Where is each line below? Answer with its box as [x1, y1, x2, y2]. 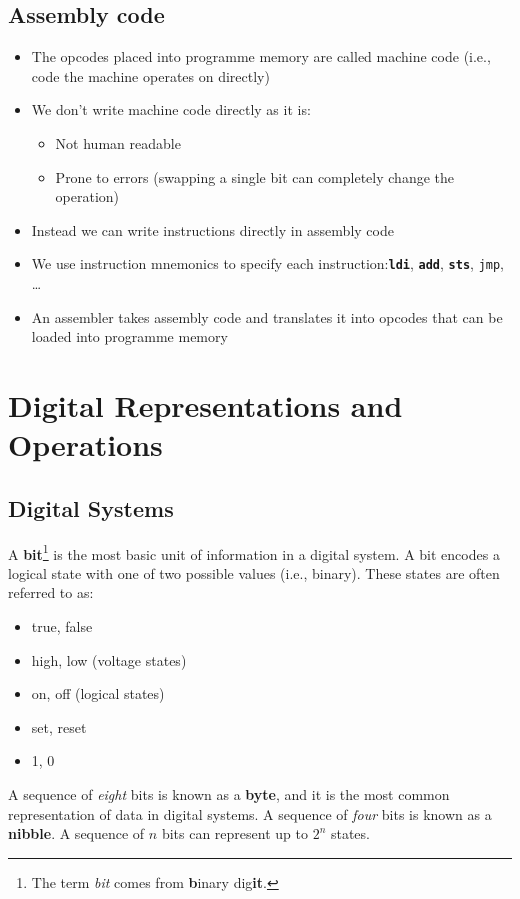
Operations [8, 424, 163, 465]
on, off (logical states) [31, 683, 165, 704]
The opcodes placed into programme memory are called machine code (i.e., [31, 46, 491, 67]
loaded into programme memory [31, 326, 228, 347]
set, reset [31, 716, 87, 737]
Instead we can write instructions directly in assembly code [31, 219, 394, 240]
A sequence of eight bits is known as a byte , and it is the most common [8, 783, 450, 804]
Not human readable [55, 132, 181, 153]
